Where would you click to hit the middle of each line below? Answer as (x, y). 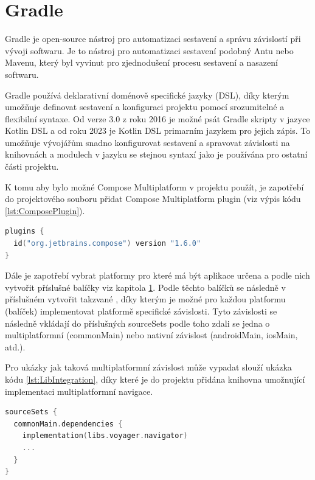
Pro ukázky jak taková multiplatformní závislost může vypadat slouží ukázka (148, 367)
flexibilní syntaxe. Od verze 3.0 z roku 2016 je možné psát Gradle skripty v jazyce (157, 118)
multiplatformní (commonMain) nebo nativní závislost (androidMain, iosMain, (151, 335)
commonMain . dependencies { (68, 424)
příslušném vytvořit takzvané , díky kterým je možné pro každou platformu (145, 299)
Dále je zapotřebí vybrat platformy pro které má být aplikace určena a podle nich (157, 275)
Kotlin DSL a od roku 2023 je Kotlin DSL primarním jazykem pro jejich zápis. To (158, 130)
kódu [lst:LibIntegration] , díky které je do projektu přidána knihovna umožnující (155, 379)
